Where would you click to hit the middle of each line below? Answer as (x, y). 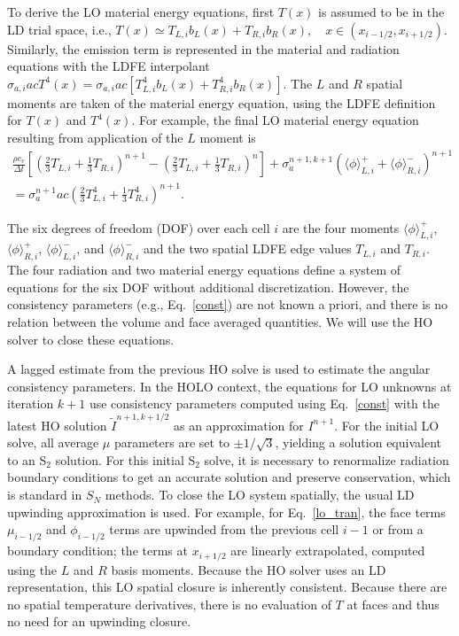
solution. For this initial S (125, 459)
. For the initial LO (387, 425)
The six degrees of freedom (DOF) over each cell (139, 227)
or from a (398, 529)
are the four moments (341, 227)
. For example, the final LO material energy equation (275, 120)
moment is (228, 137)
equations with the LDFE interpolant (109, 66)
